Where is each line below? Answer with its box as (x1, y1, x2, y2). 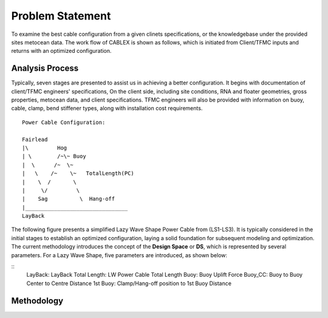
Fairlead (22, 136, 48, 143)
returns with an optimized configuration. (11, 47, 112, 55)
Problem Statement (11, 9, 111, 22)
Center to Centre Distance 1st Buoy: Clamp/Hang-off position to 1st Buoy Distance (26, 280, 232, 287)
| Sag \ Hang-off (22, 195, 115, 202)
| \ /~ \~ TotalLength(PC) (22, 170, 135, 177)
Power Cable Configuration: (22, 119, 106, 126)
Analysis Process (11, 63, 79, 74)
